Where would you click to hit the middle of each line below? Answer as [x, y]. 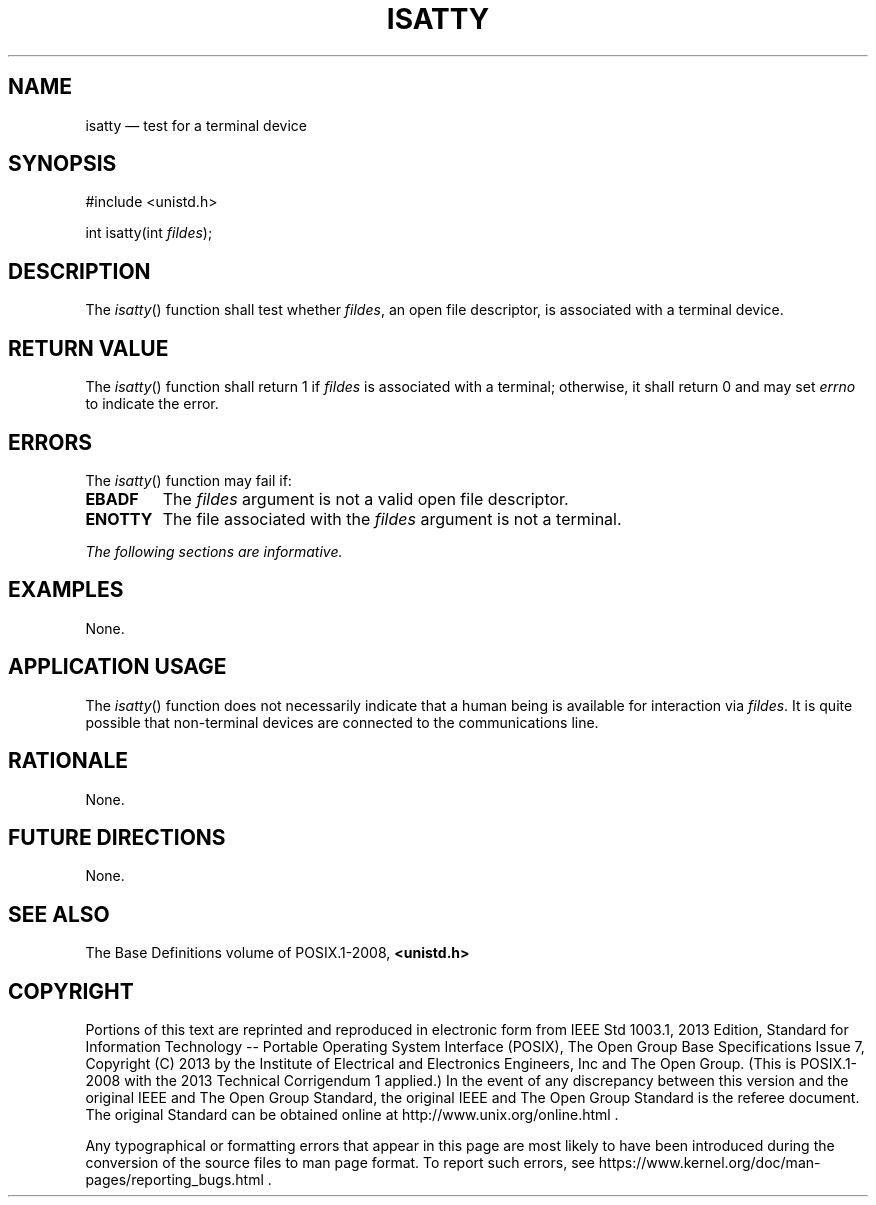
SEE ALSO [59, 914]
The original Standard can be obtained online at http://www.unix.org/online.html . [352, 1115]
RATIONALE [68, 761]
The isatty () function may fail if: [188, 480]
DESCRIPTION [79, 271]
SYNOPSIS [62, 164]
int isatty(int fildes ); [149, 233]
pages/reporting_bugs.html [174, 1180]
